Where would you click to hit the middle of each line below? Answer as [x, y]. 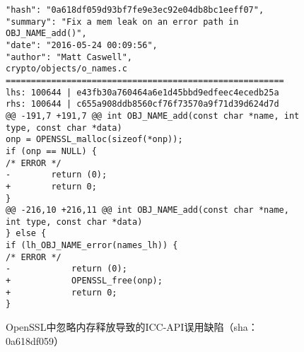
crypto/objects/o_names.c [66, 69]
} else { [26, 234]
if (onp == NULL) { [51, 151]
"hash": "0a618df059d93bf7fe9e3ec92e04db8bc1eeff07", [135, 10]
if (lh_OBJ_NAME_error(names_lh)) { [92, 246]
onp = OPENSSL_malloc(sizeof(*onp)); [94, 140]
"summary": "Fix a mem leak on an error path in [122, 22]
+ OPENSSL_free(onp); [84, 281]
